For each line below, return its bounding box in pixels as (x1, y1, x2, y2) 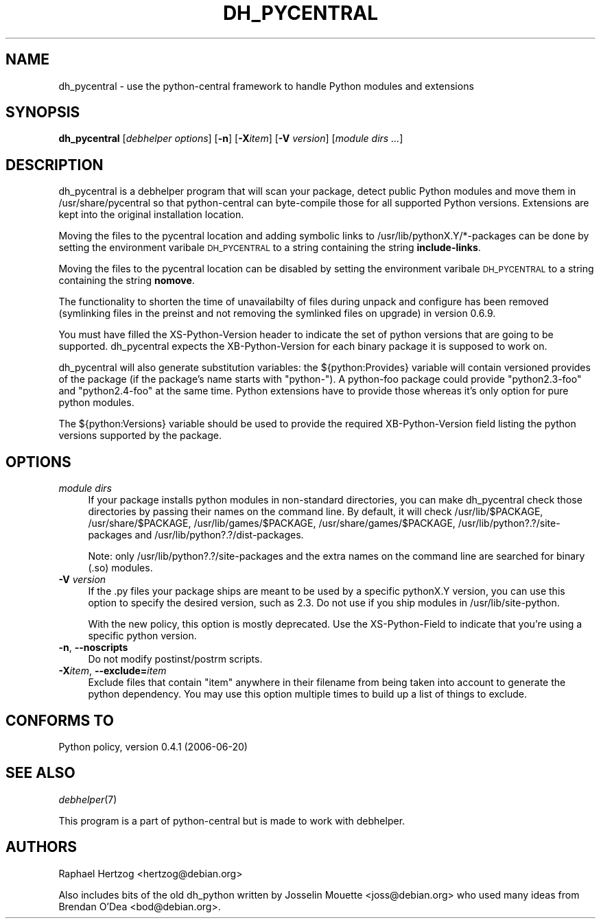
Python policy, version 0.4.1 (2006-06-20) (58, 740, 248, 753)
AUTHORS (5, 838, 78, 856)
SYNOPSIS (5, 104, 80, 121)
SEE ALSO (5, 764, 75, 782)
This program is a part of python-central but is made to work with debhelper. (58, 814, 405, 827)
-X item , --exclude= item (58, 665, 167, 677)
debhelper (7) (58, 793, 117, 805)
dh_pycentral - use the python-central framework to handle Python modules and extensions (58, 80, 474, 92)
